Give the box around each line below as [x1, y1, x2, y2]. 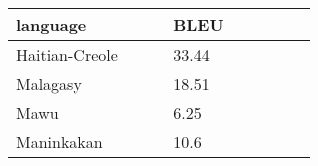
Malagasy [16, 72, 82, 95]
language [16, 13, 87, 36]
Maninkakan [16, 130, 103, 153]
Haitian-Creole [16, 43, 118, 66]
